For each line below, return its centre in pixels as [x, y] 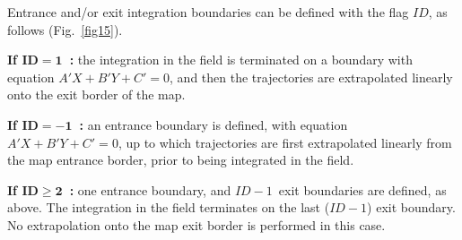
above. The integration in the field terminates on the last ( [169, 207]
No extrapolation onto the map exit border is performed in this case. [196, 224]
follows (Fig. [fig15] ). [65, 29]
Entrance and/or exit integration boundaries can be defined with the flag [208, 12]
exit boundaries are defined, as [362, 189]
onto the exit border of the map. [96, 94]
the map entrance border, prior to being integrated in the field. [181, 160]
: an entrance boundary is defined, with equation [214, 124]
